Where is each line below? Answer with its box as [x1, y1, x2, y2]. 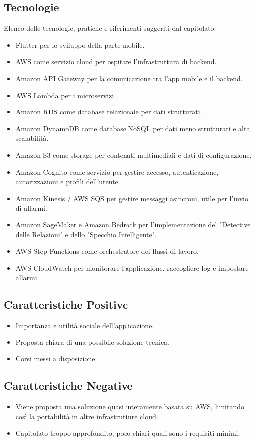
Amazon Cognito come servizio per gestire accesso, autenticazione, [15, 166, 219, 177]
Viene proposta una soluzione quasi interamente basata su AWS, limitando [15, 401, 245, 412]
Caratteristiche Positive [4, 297, 128, 312]
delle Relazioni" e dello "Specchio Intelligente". [15, 229, 157, 239]
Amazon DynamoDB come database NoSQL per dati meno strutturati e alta [15, 123, 250, 133]
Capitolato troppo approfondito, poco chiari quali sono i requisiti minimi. [15, 428, 240, 438]
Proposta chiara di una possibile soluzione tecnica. [15, 336, 170, 347]
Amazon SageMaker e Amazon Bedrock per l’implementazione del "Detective [15, 219, 251, 229]
